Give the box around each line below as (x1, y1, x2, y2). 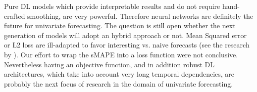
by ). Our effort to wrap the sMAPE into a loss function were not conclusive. (4, 49, 238, 59)
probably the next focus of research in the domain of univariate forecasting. (4, 78, 233, 89)
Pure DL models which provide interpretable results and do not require (4, 1, 220, 11)
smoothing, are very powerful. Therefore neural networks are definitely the (27, 10, 253, 21)
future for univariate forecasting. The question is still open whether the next (4, 20, 236, 31)
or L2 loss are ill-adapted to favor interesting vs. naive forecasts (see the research (4, 40, 250, 50)
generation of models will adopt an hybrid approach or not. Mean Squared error (4, 30, 247, 40)
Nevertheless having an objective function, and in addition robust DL (4, 59, 215, 69)
